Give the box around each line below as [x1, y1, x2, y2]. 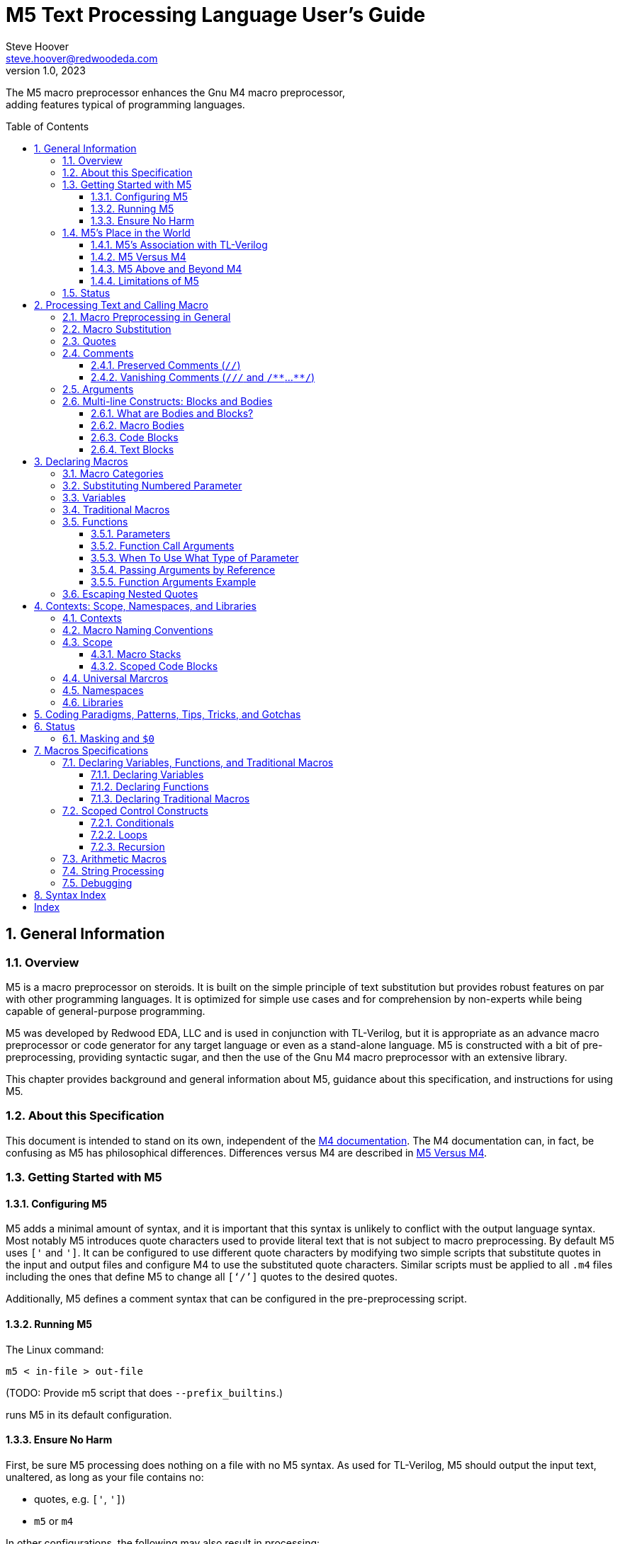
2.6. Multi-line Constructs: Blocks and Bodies [62, 394, 273, 407]
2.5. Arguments [62, 382, 134, 395]
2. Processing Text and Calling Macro [34, 298, 208, 311]
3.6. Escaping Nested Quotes [62, 587, 198, 600]
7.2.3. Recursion [91, 840, 165, 853]
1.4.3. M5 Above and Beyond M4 [91, 262, 242, 275]
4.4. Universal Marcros [62, 671, 169, 684]
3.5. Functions [62, 515, 128, 528]
